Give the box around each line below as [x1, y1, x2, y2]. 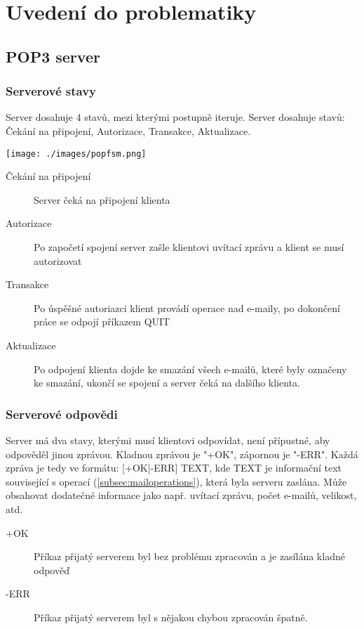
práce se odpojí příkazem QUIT [34, 314, 170, 329]
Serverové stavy [6, 82, 97, 100]
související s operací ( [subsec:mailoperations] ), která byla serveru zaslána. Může [6, 474, 347, 488]
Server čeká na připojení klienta [34, 192, 170, 207]
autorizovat [34, 253, 82, 268]
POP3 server [6, 45, 100, 67]
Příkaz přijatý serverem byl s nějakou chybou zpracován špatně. [34, 609, 308, 624]
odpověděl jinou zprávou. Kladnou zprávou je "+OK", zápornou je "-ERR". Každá [6, 446, 358, 461]
